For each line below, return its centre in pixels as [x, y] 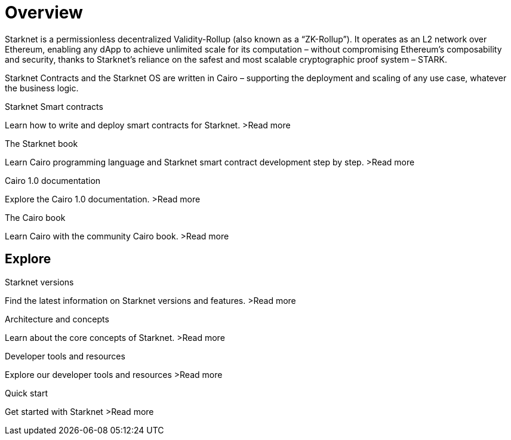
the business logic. [42, 88]
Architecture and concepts [57, 319]
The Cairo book [35, 217]
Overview [44, 13]
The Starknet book [41, 143]
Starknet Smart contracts [54, 106]
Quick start [26, 393]
